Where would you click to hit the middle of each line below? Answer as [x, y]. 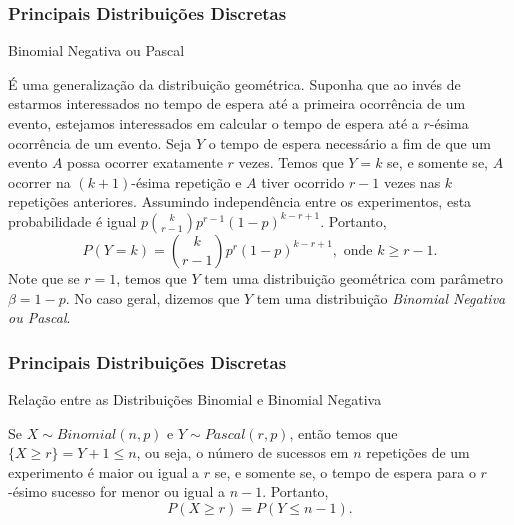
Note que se [44, 277]
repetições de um [418, 452]
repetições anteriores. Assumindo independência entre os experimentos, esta [240, 201]
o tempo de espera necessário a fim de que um [349, 142]
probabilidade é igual [72, 220]
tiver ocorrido [303, 181]
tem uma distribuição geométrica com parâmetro [354, 277]
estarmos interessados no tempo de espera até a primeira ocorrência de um [237, 103]
